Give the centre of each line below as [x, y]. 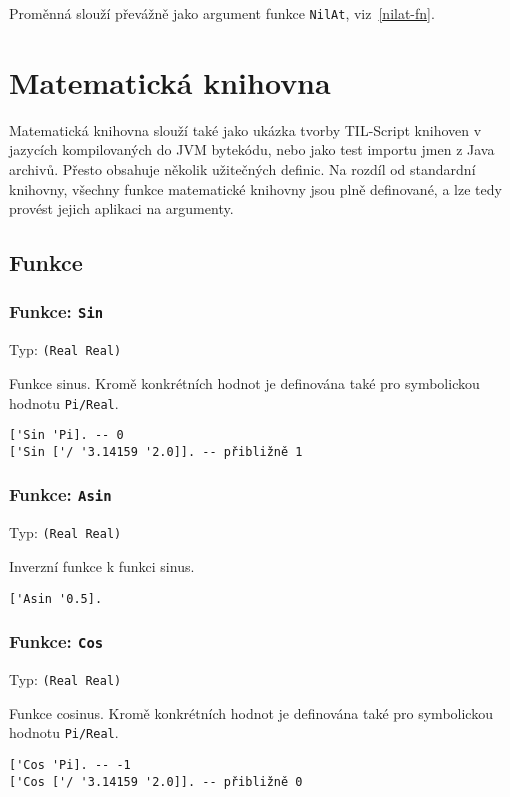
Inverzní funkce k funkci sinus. [102, 565]
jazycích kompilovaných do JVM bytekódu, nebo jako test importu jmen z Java [252, 149]
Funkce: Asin [60, 494]
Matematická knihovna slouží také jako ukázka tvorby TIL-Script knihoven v [245, 129]
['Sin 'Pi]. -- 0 [66, 435]
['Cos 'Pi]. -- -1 [70, 764]
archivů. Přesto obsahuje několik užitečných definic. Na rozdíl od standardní [242, 168]
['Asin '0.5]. [56, 598]
